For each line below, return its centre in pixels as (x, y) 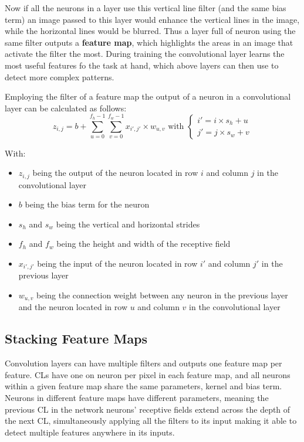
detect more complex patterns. (60, 76)
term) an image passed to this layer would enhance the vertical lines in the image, (152, 19)
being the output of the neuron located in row (115, 173)
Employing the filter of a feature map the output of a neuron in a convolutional (148, 96)
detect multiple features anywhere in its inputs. (90, 432)
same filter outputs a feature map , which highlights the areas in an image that (149, 42)
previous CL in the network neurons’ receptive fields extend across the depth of (148, 409)
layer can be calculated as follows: (66, 108)
